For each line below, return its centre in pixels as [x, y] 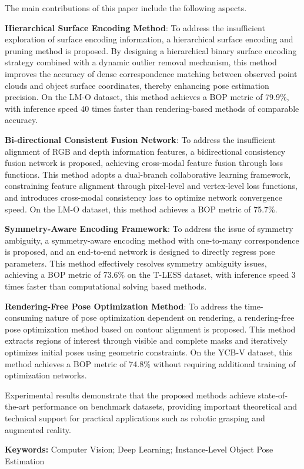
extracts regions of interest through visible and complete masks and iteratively [146, 340]
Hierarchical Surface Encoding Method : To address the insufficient [135, 27]
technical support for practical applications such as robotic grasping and [135, 418]
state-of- [273, 395]
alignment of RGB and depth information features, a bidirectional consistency [145, 151]
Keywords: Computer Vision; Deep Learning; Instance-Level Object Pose [139, 449]
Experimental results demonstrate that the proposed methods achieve [130, 395]
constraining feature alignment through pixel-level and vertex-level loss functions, [151, 186]
